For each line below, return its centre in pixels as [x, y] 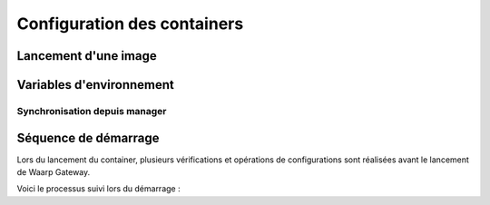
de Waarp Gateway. [54, 172]
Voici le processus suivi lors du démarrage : [98, 189]
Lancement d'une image [87, 56]
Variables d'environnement [95, 85]
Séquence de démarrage [88, 137]
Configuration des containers [130, 24]
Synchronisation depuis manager [92, 111]
